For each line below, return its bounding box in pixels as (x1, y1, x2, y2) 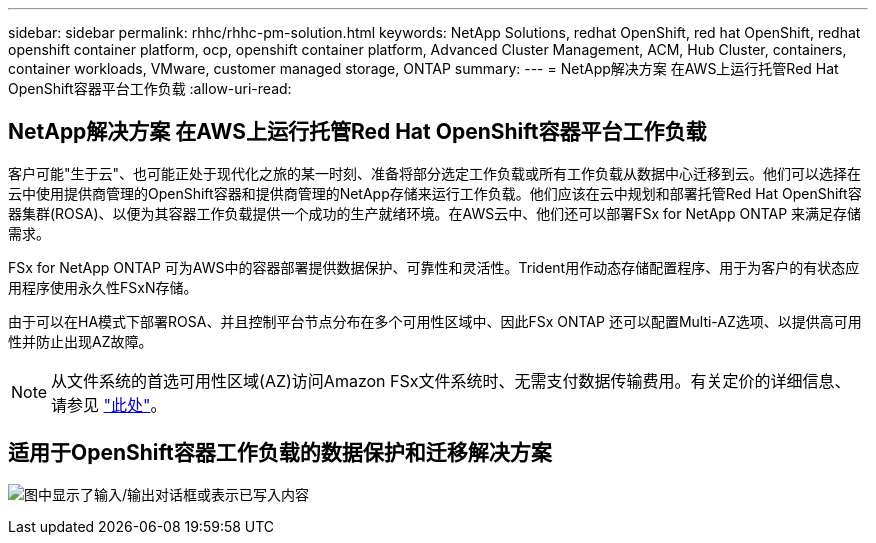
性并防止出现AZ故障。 (8, 332, 153, 350)
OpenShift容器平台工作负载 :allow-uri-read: (8, 80, 292, 97)
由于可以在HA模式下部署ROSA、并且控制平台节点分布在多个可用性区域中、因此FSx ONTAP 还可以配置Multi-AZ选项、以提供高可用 (8, 312, 862, 330)
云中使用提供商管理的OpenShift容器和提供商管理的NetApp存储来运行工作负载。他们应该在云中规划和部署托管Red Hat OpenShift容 (8, 184, 862, 202)
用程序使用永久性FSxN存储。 (8, 278, 198, 296)
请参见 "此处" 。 (51, 394, 167, 415)
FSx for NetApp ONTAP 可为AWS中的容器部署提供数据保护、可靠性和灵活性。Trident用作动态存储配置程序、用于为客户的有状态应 (8, 258, 860, 276)
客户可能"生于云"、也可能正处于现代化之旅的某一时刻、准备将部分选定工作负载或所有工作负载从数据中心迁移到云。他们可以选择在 (8, 164, 862, 182)
